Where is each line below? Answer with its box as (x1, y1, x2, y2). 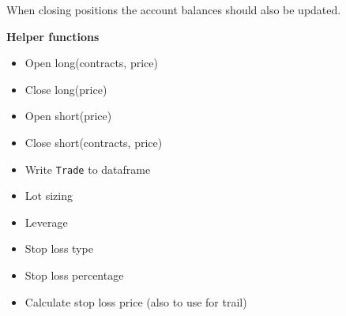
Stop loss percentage (24, 267, 124, 283)
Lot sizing (24, 187, 73, 204)
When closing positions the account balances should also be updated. (6, 2, 341, 17)
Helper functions (6, 28, 100, 44)
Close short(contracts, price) (24, 134, 163, 150)
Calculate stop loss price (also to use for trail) (24, 293, 247, 310)
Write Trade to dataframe (24, 160, 151, 177)
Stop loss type (24, 240, 93, 257)
